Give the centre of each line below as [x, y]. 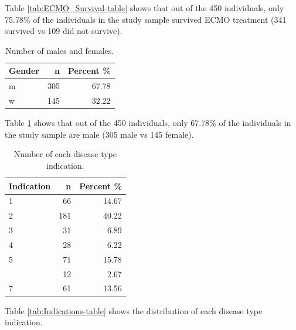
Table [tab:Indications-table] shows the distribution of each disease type [134, 310]
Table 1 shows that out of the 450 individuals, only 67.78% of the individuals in [148, 123]
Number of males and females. [60, 50]
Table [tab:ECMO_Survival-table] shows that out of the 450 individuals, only [144, 8]
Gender [24, 71]
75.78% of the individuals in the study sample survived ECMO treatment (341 [146, 19]
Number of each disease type [65, 154]
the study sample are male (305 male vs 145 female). [99, 134]
